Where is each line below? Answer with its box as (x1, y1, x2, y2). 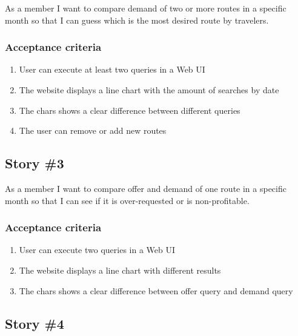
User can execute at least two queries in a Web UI (19, 63, 205, 76)
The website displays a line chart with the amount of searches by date (19, 84, 279, 96)
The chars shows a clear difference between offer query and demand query (19, 284, 293, 297)
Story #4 (5, 314, 64, 332)
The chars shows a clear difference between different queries (19, 104, 240, 116)
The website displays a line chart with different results (19, 263, 221, 276)
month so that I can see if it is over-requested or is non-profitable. (5, 194, 250, 206)
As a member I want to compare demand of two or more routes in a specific (5, 2, 286, 14)
